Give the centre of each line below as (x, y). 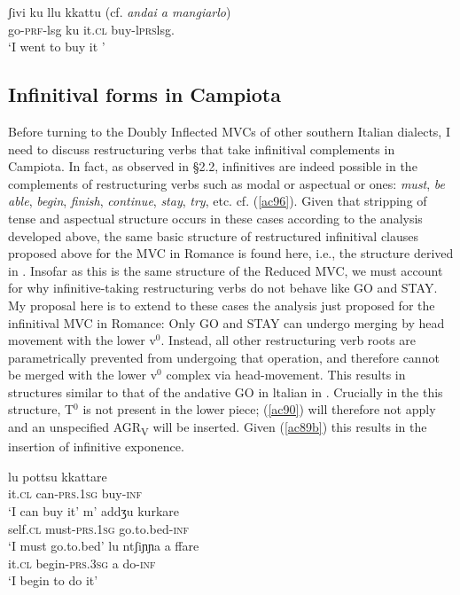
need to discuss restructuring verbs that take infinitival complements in (202, 149)
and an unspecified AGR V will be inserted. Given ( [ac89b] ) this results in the (218, 428)
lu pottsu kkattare (58, 476)
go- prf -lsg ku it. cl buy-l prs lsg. (91, 29)
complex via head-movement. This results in (286, 375)
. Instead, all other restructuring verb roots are (288, 340)
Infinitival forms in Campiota (144, 94)
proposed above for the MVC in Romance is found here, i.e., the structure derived (231, 253)
